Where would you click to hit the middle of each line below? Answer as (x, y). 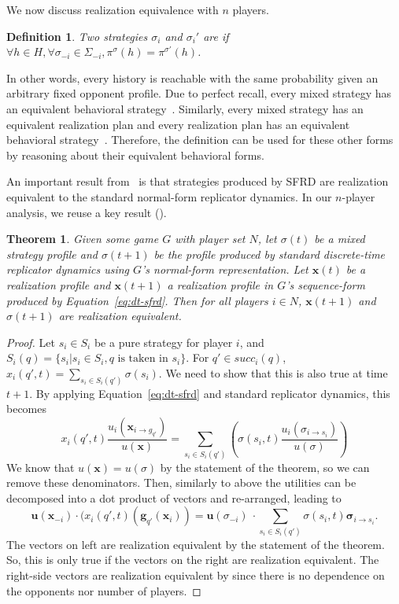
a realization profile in (220, 284)
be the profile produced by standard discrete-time (270, 254)
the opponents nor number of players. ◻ (104, 590)
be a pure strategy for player (163, 342)
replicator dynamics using (68, 269)
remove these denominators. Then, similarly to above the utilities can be (181, 482)
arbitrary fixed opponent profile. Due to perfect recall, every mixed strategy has (199, 93)
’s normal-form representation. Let (225, 269)
